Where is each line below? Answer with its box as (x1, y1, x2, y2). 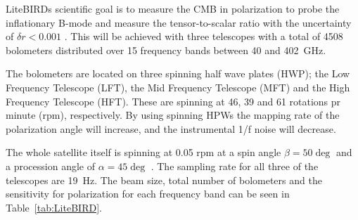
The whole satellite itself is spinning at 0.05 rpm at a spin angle (6, 145, 281, 160)
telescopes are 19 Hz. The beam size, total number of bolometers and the (6, 172, 322, 187)
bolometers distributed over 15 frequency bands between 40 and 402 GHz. (6, 42, 326, 57)
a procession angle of (6, 158, 95, 173)
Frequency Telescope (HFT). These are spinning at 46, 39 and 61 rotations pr (6, 93, 341, 108)
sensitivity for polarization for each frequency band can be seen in (6, 186, 290, 201)
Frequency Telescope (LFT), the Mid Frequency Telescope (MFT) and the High (6, 79, 350, 94)
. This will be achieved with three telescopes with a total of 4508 (64, 29, 343, 44)
